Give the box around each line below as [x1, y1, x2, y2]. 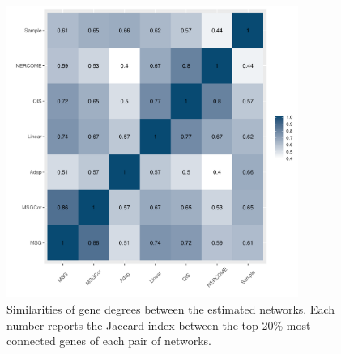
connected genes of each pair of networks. [6, 332, 211, 349]
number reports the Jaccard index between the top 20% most [6, 316, 311, 333]
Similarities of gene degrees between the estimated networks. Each [6, 300, 335, 317]
